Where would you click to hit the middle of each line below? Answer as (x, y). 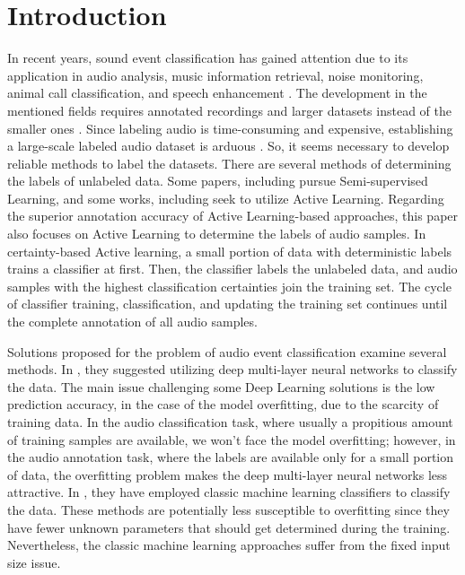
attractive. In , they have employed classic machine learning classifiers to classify (229, 492)
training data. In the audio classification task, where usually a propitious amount (230, 422)
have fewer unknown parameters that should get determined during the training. (229, 527)
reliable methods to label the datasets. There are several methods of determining (229, 163)
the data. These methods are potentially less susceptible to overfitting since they (228, 509)
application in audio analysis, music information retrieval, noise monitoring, (215, 75)
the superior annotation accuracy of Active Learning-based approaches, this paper (233, 216)
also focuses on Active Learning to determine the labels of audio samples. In (217, 234)
